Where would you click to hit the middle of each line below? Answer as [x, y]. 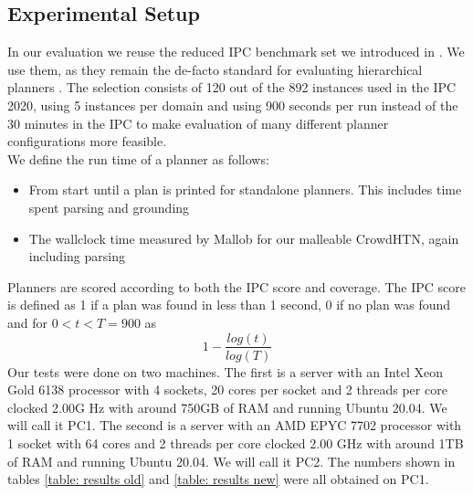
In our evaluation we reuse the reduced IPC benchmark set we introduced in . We [236, 52]
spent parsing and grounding [109, 207]
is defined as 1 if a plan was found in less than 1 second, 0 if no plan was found [229, 305]
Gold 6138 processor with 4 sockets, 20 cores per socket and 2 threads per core [227, 390]
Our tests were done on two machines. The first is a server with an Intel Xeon [225, 371]
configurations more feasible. [87, 141]
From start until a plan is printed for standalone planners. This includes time [245, 190]
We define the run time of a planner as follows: [138, 158]
